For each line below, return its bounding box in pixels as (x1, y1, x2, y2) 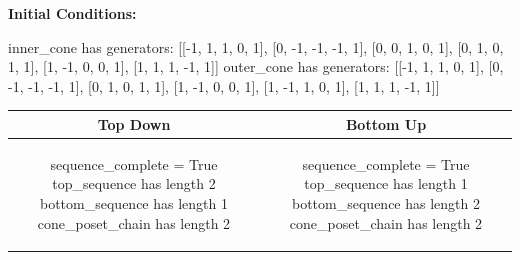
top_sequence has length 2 (52, 173, 216, 194)
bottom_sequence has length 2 (292, 192, 480, 213)
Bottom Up (345, 113, 427, 134)
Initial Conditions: (8, 3, 137, 23)
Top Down (97, 113, 171, 134)
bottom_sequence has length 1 (40, 192, 228, 213)
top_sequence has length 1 (304, 173, 468, 194)
